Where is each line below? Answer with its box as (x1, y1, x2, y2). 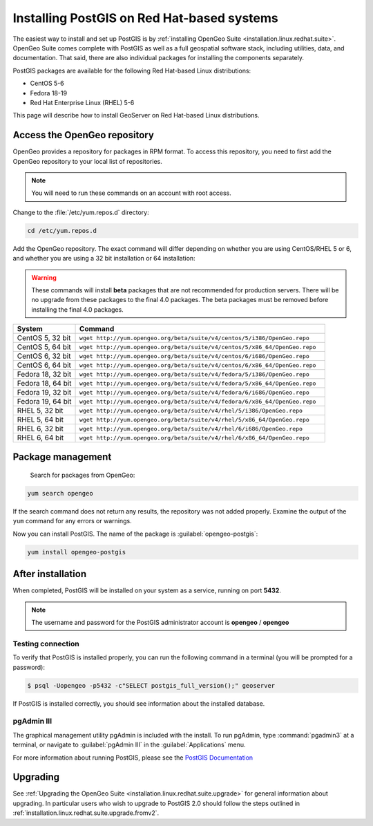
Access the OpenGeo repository (12, 129, 155, 141)
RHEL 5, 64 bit (17, 415, 64, 424)
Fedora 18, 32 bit (17, 370, 72, 379)
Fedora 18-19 (30, 88, 68, 97)
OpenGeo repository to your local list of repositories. (12, 157, 162, 165)
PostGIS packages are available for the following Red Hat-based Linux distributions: (12, 66, 251, 75)
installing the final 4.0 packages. (31, 305, 124, 314)
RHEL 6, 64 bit (17, 433, 64, 442)
